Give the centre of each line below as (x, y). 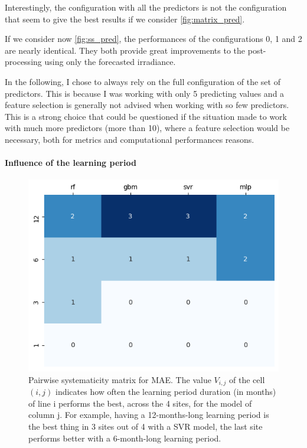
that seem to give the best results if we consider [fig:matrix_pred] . (125, 19)
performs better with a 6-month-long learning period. (125, 438)
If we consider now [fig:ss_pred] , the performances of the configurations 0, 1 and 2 (153, 39)
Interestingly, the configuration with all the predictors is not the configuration (146, 7)
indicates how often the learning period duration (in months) (166, 392)
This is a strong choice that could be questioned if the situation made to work (146, 116)
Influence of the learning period (71, 163)
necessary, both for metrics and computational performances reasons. (130, 139)
